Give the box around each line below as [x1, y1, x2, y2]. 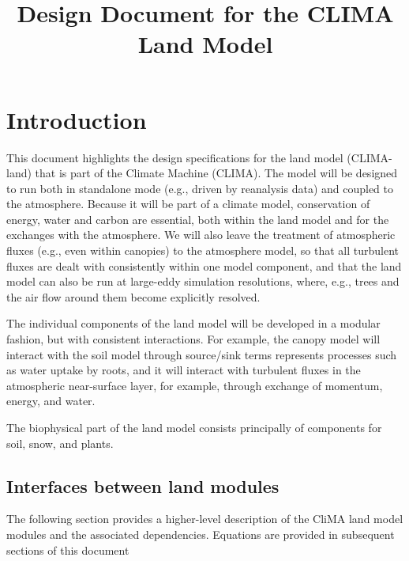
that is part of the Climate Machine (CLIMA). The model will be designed [35, 165, 398, 181]
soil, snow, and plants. [6, 434, 114, 451]
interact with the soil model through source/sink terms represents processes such [6, 346, 397, 362]
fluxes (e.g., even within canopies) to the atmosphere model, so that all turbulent [6, 242, 399, 259]
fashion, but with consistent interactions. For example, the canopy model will [6, 331, 381, 347]
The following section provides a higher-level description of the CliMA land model [6, 510, 403, 527]
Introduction [6, 103, 147, 135]
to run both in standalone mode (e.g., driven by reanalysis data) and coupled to [6, 180, 394, 196]
